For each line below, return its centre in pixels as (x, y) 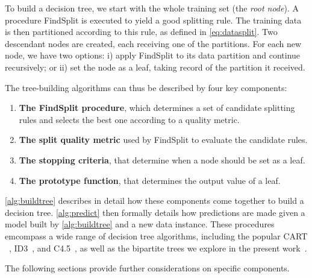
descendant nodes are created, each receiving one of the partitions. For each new (153, 43)
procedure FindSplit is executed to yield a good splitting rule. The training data (153, 20)
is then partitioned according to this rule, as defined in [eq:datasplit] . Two (141, 32)
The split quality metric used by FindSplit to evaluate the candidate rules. (163, 140)
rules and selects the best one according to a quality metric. (129, 119)
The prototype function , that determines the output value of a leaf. (150, 180)
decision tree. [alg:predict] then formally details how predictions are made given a (155, 212)
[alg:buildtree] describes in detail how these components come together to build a (154, 201)
